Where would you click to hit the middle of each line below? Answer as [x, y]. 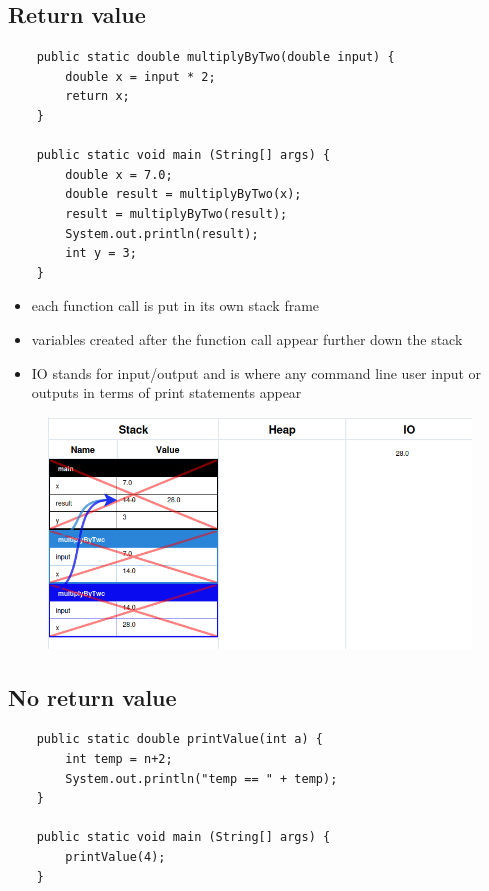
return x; [97, 96]
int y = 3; [101, 253]
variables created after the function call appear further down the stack [247, 338]
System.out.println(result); [162, 233]
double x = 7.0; [119, 174]
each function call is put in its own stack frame [175, 305]
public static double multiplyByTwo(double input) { [215, 57]
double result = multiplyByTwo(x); [183, 194]
